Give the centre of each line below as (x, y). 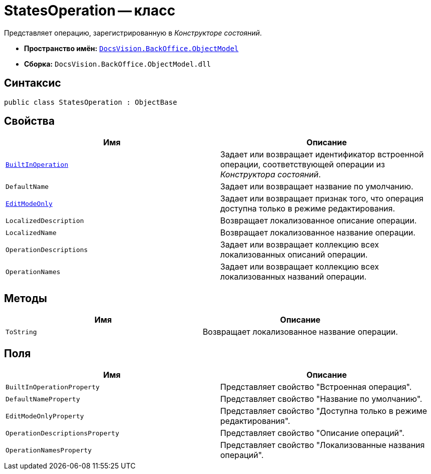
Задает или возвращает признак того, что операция (322, 199)
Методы (26, 298)
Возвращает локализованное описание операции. (319, 221)
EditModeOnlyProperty (45, 416)
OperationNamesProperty (49, 450)
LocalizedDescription (45, 220)
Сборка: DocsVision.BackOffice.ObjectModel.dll (118, 64)
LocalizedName (31, 232)
